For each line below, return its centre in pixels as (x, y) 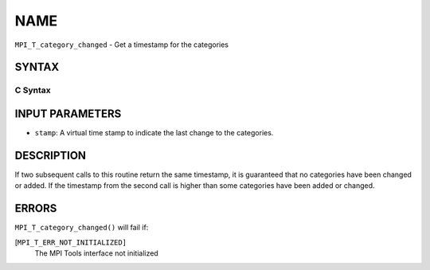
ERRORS (36, 208)
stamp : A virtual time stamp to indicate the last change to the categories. (154, 133)
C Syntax (33, 90)
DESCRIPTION (51, 155)
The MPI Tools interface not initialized (96, 253)
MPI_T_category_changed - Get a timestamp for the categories (122, 45)
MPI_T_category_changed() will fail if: (82, 228)
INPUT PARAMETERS (68, 113)
